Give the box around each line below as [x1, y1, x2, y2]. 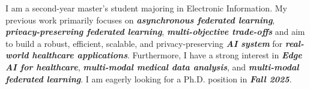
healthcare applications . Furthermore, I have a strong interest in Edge [32, 49, 302, 61]
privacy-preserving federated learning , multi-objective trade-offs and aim [5, 25, 305, 38]
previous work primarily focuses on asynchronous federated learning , [5, 13, 275, 26]
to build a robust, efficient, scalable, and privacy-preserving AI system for [5, 37, 283, 49]
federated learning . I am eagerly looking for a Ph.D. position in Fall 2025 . [5, 72, 292, 85]
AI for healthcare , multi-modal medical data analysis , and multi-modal [5, 60, 299, 73]
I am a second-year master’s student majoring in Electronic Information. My [5, 2, 287, 14]
